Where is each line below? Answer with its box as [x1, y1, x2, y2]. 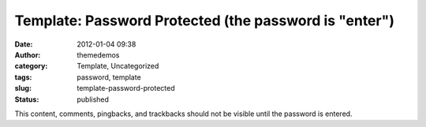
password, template [77, 72, 141, 82]
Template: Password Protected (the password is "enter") [14, 12, 394, 29]
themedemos [77, 50, 120, 59]
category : [14, 62, 48, 71]
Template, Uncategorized [77, 62, 159, 71]
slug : [14, 84, 32, 93]
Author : [14, 50, 41, 59]
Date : [14, 39, 33, 49]
